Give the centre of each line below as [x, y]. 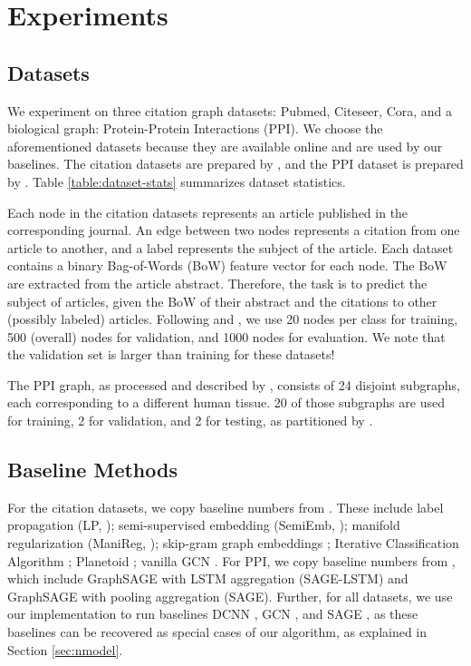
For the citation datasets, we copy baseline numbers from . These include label [226, 507]
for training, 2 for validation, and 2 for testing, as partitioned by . [190, 421]
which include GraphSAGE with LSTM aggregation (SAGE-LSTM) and [208, 578]
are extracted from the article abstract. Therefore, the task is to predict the [217, 283]
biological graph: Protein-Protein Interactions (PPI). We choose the [195, 128]
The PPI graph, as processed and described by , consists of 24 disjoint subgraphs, [234, 384]
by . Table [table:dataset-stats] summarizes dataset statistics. [177, 181]
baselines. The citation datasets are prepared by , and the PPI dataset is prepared [235, 164]
